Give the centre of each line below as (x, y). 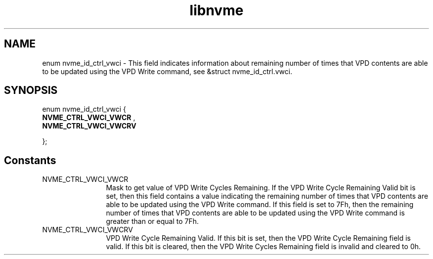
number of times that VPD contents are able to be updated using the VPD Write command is (255, 213)
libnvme (216, 10)
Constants (30, 160)
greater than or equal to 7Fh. (152, 221)
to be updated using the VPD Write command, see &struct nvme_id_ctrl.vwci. (167, 71)
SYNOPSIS (31, 90)
